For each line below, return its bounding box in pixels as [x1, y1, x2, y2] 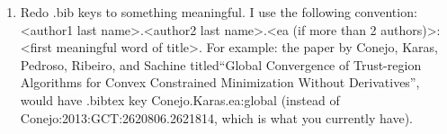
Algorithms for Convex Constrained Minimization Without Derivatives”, [20, 73, 420, 92]
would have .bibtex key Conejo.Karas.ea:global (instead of [20, 90, 340, 109]
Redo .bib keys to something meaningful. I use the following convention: [20, 3, 417, 21]
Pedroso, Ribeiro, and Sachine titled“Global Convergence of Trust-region [20, 55, 422, 74]
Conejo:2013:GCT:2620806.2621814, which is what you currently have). [20, 108, 414, 127]
